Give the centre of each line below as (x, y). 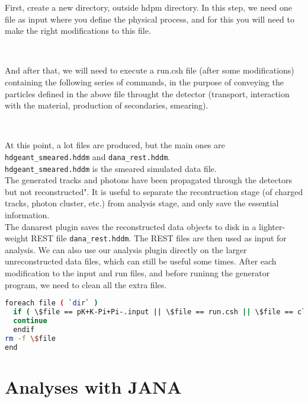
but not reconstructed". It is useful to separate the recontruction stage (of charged (154, 191)
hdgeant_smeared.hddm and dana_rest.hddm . (88, 156)
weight (17, 238)
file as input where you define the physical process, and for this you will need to (150, 19)
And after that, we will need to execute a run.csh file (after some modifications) (150, 70)
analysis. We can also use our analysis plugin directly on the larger (126, 249)
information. (27, 215)
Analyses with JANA (93, 386)
